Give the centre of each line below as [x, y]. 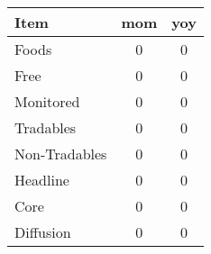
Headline [42, 180]
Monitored [47, 101]
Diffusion [43, 232]
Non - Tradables [61, 154]
